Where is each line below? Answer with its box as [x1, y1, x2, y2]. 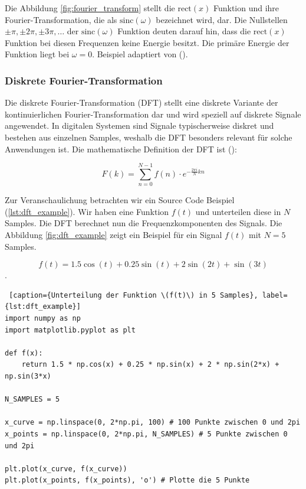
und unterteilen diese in [195, 205, 281, 217]
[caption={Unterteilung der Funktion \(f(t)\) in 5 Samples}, [9, 291, 258, 299]
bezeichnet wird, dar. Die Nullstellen [156, 13, 288, 25]
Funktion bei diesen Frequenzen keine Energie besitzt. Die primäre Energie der [5, 36, 289, 48]
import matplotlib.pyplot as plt [5, 325, 136, 334]
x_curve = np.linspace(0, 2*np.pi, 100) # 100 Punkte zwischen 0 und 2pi [5, 418, 301, 427]
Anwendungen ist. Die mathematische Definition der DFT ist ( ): [5, 142, 237, 155]
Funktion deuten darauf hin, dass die [117, 25, 251, 37]
